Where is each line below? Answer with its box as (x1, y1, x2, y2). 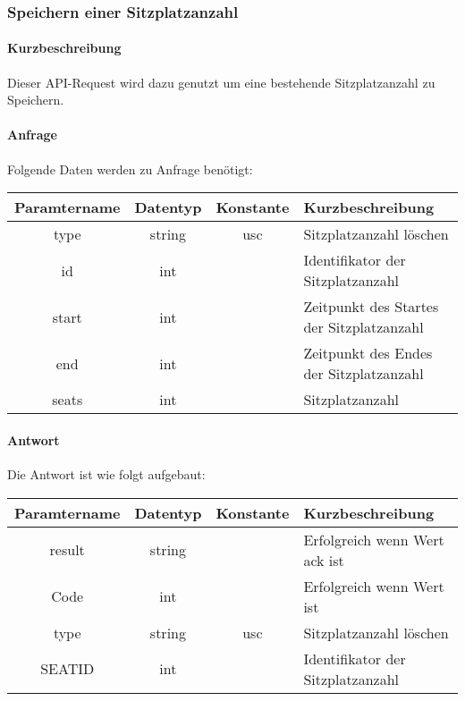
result (49, 539, 85, 561)
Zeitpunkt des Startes (303, 296, 439, 317)
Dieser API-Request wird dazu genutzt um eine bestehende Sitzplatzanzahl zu (7, 72, 435, 91)
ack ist (303, 549, 344, 570)
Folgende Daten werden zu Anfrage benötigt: (7, 159, 253, 178)
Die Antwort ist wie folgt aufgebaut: (7, 465, 206, 484)
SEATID (40, 658, 95, 680)
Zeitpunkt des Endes (303, 342, 433, 364)
